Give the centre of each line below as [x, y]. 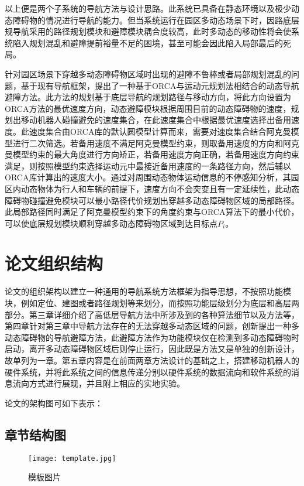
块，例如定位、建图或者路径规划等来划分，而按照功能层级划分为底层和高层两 [152, 303]
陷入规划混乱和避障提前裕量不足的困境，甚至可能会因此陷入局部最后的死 [152, 42]
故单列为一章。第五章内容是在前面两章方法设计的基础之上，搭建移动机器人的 [152, 360]
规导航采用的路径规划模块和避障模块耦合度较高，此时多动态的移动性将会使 [148, 31]
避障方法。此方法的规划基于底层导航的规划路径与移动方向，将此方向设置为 [148, 97]
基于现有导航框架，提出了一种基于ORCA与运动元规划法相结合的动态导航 [160, 85]
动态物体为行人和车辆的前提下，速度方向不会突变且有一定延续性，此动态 [160, 188]
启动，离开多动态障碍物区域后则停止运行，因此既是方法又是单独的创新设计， [152, 349]
